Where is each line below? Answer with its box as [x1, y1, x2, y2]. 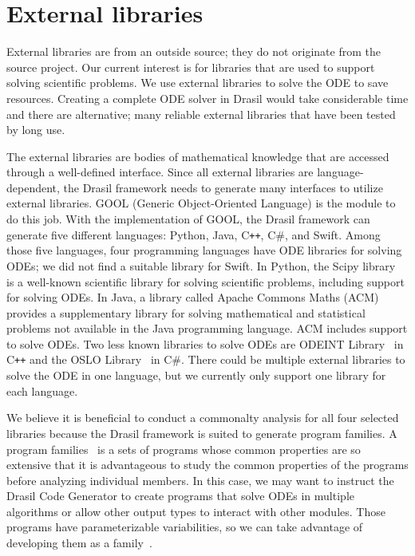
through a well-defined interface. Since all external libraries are [6, 164, 314, 180]
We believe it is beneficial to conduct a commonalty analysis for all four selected [6, 409, 399, 426]
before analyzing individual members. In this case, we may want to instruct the [6, 471, 394, 488]
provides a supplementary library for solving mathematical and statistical [6, 304, 366, 321]
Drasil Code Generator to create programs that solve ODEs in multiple [6, 487, 354, 504]
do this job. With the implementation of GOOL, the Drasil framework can [6, 211, 370, 227]
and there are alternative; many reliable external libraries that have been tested [6, 105, 396, 122]
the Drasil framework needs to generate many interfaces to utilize [63, 179, 383, 195]
